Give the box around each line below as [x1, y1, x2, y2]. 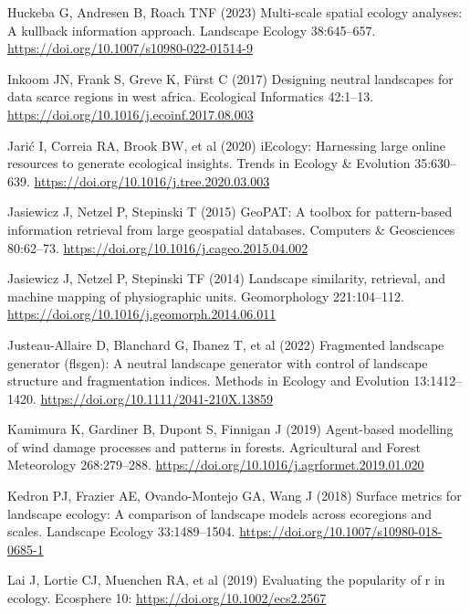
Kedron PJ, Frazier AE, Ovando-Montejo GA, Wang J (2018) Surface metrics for [7, 486, 462, 505]
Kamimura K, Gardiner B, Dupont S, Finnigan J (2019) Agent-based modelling [7, 419, 454, 439]
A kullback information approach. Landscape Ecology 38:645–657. [7, 20, 376, 39]
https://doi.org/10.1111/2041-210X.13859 [40, 388, 274, 408]
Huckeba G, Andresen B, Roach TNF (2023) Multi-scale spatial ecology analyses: [7, 3, 463, 21]
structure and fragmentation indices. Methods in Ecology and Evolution [7, 371, 410, 390]
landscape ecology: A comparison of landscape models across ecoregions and [7, 503, 432, 523]
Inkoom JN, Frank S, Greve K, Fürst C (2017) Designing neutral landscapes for [7, 69, 454, 88]
